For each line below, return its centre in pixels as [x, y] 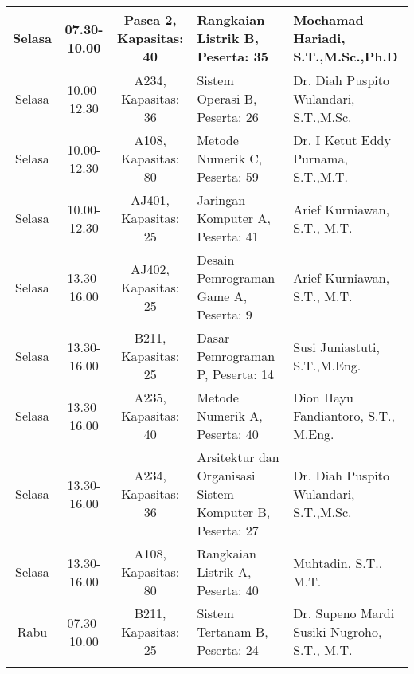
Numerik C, [230, 158]
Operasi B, [227, 98]
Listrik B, [228, 38]
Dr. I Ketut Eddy [342, 140]
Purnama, [320, 158]
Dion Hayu [323, 397]
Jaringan [221, 200]
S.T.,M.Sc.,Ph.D [346, 56]
